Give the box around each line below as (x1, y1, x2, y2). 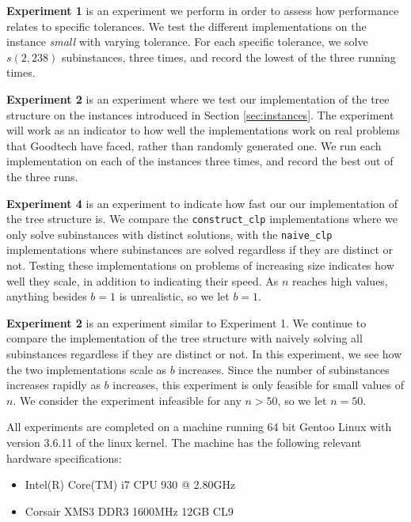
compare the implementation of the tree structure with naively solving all (6, 330, 363, 346)
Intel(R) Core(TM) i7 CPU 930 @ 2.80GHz (25, 476, 236, 493)
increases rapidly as (6, 376, 101, 393)
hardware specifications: (6, 449, 122, 466)
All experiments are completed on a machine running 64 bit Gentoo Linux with (6, 418, 392, 435)
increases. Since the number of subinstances (178, 361, 390, 377)
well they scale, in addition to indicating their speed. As (6, 272, 279, 289)
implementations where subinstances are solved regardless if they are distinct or (6, 241, 394, 258)
